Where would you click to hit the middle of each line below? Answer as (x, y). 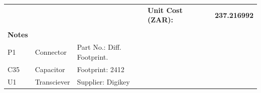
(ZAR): (160, 20)
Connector (51, 52)
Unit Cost (165, 10)
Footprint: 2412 (101, 69)
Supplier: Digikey (103, 81)
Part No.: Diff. (99, 47)
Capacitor (50, 69)
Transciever (52, 81)
